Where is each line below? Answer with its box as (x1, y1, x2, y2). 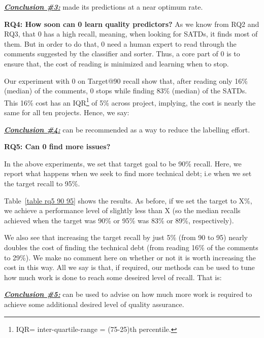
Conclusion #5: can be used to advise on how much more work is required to (4, 289, 252, 299)
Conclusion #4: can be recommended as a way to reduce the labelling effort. (4, 124, 250, 134)
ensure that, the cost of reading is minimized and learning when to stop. (4, 58, 229, 69)
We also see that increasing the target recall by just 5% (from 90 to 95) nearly (4, 232, 248, 243)
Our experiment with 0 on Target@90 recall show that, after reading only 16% (4, 75, 248, 86)
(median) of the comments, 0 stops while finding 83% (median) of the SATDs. (4, 85, 247, 96)
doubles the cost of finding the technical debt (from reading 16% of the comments (4, 242, 258, 252)
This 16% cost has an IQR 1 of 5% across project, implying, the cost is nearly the (4, 95, 256, 108)
